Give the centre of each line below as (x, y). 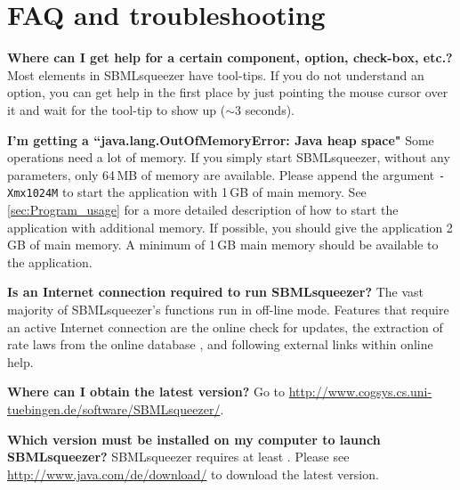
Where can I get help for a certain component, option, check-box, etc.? (230, 57)
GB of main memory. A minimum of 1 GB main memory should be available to (223, 245)
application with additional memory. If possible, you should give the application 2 (230, 227)
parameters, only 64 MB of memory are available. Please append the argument (221, 174)
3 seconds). (265, 109)
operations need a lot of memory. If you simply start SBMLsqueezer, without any (229, 157)
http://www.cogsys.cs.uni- (360, 392)
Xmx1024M (33, 194)
